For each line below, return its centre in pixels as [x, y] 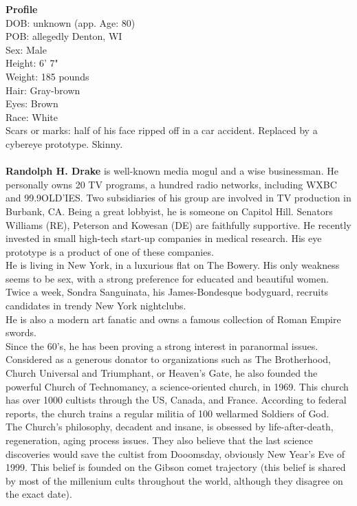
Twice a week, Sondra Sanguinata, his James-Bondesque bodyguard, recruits [167, 292]
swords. [21, 332]
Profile [22, 9]
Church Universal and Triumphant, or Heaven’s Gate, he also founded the [162, 373]
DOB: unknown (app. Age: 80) [71, 22]
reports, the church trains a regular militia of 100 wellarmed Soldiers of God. [167, 413]
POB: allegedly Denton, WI [64, 36]
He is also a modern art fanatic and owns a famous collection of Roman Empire [173, 319]
